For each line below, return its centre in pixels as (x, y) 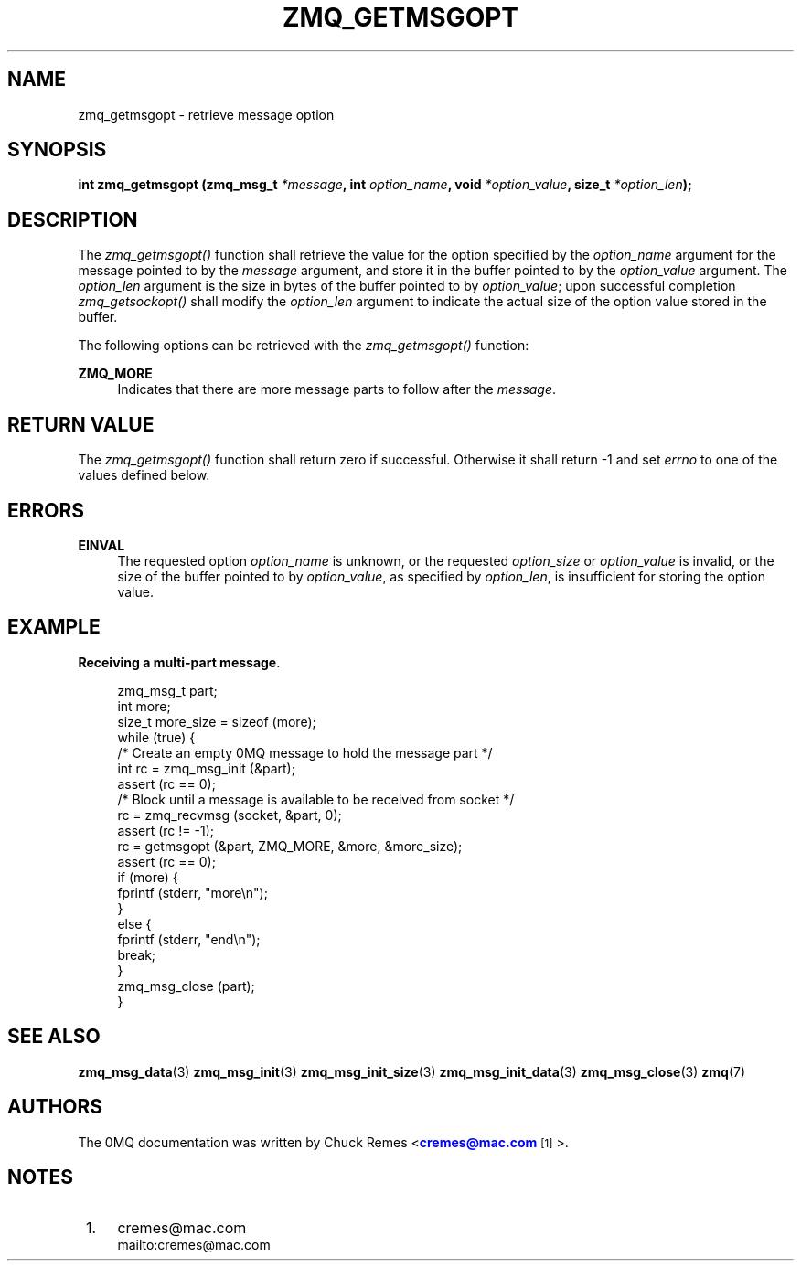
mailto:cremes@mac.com (194, 1245)
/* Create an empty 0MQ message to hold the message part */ (305, 752)
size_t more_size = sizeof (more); (217, 721)
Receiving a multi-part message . (179, 662)
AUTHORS (55, 1107)
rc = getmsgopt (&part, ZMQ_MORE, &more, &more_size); (290, 846)
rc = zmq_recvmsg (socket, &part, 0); (230, 815)
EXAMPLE (54, 627)
